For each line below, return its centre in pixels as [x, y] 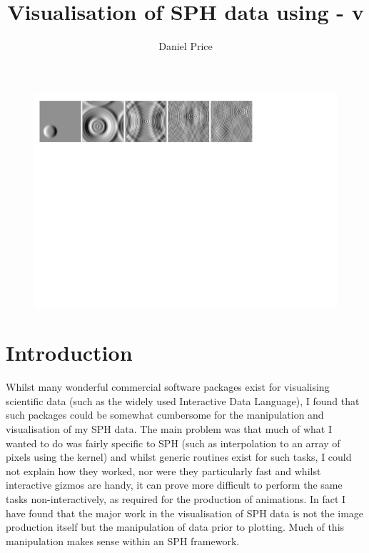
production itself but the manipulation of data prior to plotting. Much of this [175, 527]
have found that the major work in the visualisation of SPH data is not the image [185, 513]
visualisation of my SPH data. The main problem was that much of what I [169, 429]
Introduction [69, 353]
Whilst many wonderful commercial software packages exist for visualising [168, 387]
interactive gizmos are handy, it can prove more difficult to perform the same [174, 485]
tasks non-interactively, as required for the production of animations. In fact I [176, 498]
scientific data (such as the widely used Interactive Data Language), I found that [183, 400]
